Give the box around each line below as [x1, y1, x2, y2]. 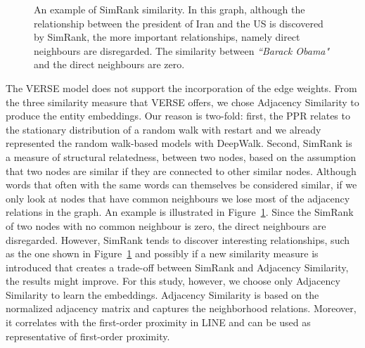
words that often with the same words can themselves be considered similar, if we [6, 177, 357, 192]
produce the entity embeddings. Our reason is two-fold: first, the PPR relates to [6, 108, 350, 123]
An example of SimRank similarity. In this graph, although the [34, 2, 305, 16]
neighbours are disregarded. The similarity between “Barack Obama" [34, 43, 330, 58]
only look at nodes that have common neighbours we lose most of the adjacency [6, 191, 350, 205]
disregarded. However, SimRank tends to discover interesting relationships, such [6, 232, 350, 247]
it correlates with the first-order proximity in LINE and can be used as [6, 315, 311, 330]
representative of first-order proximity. [6, 328, 170, 343]
